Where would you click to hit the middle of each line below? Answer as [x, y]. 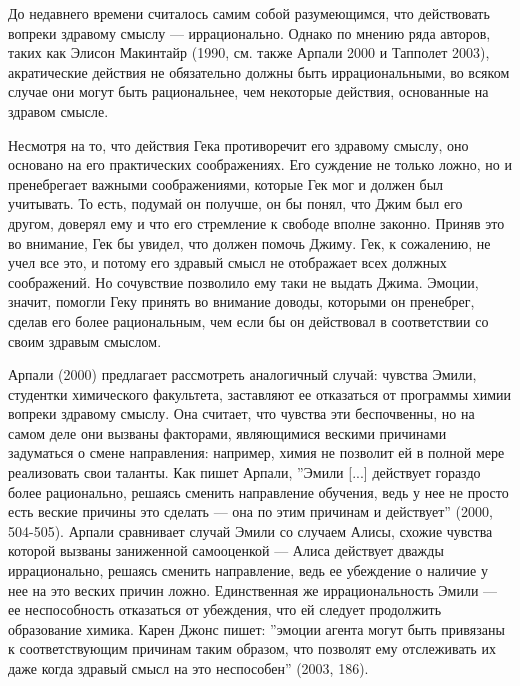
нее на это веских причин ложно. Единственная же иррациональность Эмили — [253, 589]
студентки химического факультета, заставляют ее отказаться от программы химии [260, 393]
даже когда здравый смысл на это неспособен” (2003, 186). [188, 668]
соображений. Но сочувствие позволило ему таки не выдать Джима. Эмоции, [243, 281]
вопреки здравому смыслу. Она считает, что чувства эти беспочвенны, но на [241, 413]
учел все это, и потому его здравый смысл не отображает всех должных [227, 262]
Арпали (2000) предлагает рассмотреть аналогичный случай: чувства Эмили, [242, 374]
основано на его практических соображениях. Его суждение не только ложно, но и [260, 164]
